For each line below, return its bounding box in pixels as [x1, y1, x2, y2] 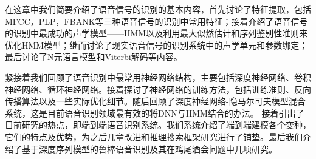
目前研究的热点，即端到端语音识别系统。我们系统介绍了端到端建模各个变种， [5, 118, 311, 131]
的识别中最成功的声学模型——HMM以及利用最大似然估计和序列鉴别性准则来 [5, 27, 308, 39]
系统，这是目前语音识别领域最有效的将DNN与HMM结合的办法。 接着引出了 [5, 106, 304, 119]
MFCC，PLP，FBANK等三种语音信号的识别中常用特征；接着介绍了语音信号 [5, 15, 308, 27]
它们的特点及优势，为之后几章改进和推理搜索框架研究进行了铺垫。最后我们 [5, 130, 303, 143]
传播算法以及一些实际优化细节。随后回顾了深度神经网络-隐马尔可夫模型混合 [5, 95, 306, 107]
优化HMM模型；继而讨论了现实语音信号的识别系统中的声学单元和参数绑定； [5, 38, 308, 51]
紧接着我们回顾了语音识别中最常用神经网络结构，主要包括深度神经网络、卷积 [5, 70, 311, 83]
